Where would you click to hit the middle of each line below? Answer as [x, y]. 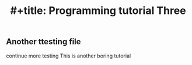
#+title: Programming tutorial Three [98, 11]
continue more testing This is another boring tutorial [69, 56]
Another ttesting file [43, 42]
